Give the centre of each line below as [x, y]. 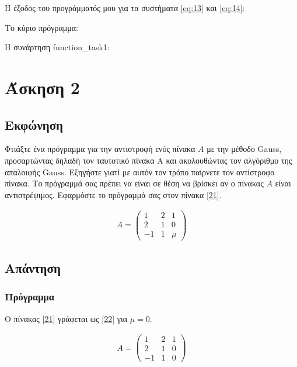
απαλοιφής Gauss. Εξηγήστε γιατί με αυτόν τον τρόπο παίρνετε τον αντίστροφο [140, 172]
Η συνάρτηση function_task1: [57, 47]
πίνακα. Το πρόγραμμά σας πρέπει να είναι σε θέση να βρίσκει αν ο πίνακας [134, 183]
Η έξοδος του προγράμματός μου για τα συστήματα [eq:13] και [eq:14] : [125, 8]
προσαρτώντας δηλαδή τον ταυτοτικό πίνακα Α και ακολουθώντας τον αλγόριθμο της [148, 160]
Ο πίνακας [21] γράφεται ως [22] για [66, 318]
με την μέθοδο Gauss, [244, 149]
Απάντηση [33, 267]
